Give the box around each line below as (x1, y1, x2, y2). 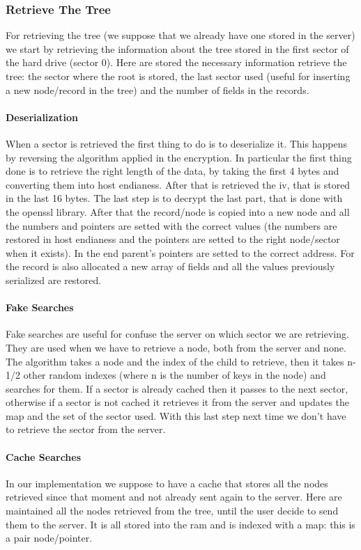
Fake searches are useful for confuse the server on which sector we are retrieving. (6, 327, 349, 341)
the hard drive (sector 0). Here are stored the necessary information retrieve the (6, 55, 347, 70)
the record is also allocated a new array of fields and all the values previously (6, 259, 335, 274)
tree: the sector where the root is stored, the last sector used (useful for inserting (6, 69, 351, 83)
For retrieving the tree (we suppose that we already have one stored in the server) (6, 28, 355, 42)
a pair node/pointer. (6, 531, 93, 545)
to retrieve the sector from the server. (6, 422, 166, 437)
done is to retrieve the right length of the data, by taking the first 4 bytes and (6, 164, 339, 178)
